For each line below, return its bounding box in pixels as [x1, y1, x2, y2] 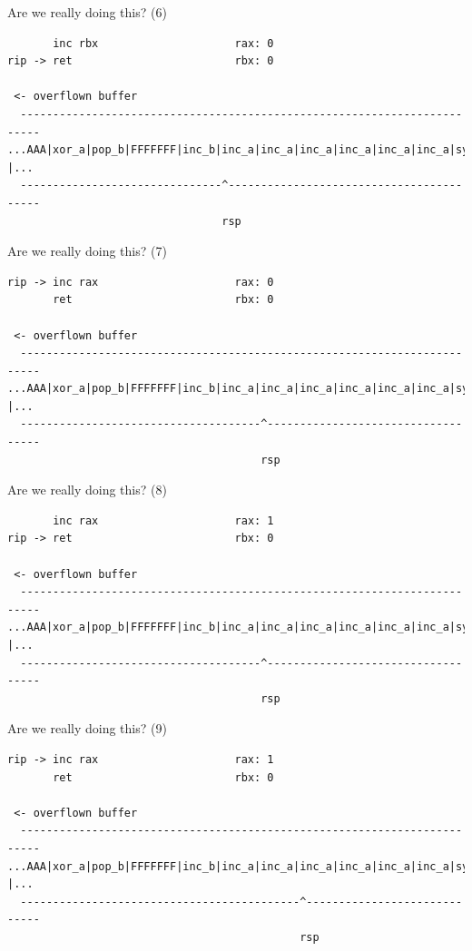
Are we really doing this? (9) [7, 719, 167, 738]
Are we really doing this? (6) [7, 3, 167, 21]
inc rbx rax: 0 [53, 36, 274, 50]
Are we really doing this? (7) [7, 241, 167, 260]
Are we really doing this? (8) [7, 480, 167, 499]
